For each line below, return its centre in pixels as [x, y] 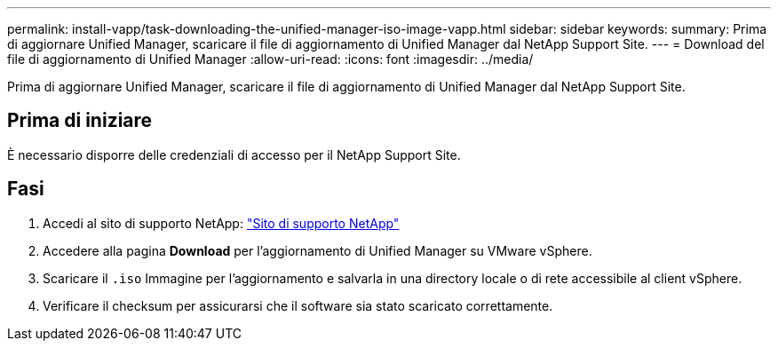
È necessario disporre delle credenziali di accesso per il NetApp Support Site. [234, 154]
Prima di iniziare [80, 121]
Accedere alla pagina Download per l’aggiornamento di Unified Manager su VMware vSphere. [318, 250]
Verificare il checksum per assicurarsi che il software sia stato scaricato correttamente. [298, 305]
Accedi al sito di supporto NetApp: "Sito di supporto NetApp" [221, 223]
